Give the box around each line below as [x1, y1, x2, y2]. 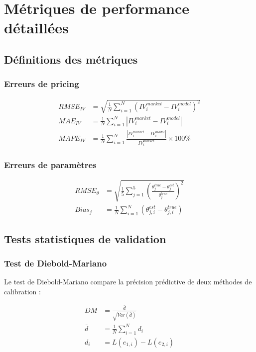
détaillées [4, 17, 69, 38]
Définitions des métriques [4, 51, 138, 67]
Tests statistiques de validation [4, 231, 166, 246]
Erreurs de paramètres [4, 158, 97, 171]
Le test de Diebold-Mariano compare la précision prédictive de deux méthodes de [4, 276, 252, 287]
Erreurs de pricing [4, 78, 79, 90]
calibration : [4, 286, 41, 296]
